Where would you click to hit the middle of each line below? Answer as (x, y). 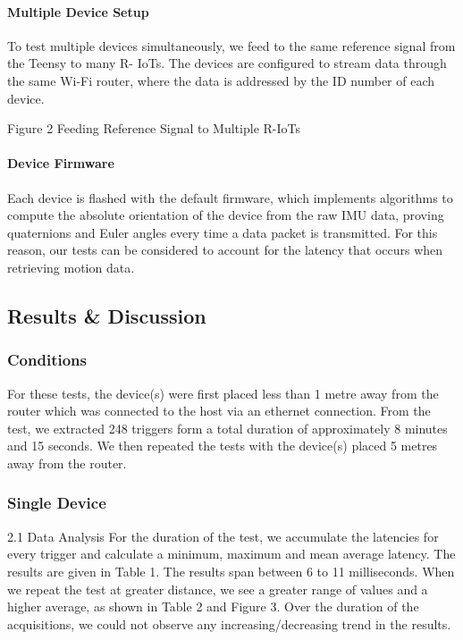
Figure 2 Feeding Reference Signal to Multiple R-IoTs (154, 128)
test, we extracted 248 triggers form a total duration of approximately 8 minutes (227, 428)
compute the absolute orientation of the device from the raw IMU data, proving (226, 215)
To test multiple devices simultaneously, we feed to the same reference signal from (231, 45)
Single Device (57, 503)
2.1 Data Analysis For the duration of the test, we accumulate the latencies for (223, 536)
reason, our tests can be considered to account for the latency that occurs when (225, 250)
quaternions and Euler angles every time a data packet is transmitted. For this (223, 232)
